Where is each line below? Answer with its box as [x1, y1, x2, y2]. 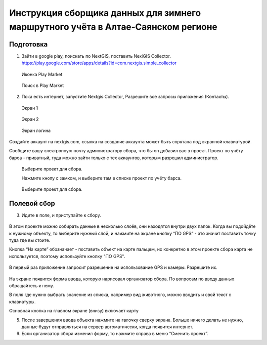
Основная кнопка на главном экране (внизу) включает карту [9, 308, 139, 314]
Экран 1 [21, 105, 38, 111]
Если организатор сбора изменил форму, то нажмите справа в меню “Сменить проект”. [21, 331, 209, 337]
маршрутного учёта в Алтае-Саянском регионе [9, 21, 218, 32]
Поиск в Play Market [21, 83, 64, 88]
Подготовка [9, 40, 48, 48]
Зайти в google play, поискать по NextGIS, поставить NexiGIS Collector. [21, 53, 171, 59]
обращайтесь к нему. [9, 282, 54, 289]
